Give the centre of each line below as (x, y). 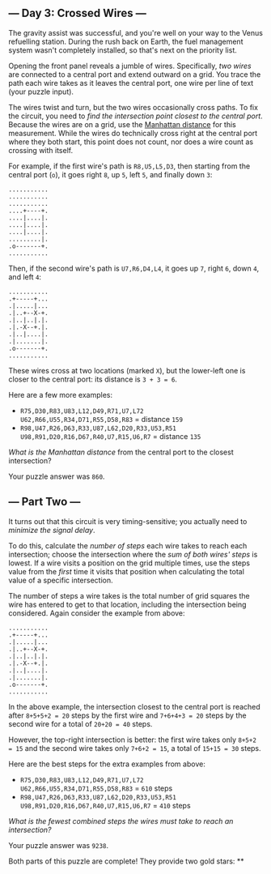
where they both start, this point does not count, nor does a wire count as (131, 142)
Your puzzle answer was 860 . (57, 476)
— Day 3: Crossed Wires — (78, 13)
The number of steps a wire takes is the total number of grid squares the (129, 595)
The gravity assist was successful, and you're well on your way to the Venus (135, 32)
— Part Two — (44, 502)
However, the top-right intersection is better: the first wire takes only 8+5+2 (133, 740)
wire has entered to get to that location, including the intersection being (127, 604)
